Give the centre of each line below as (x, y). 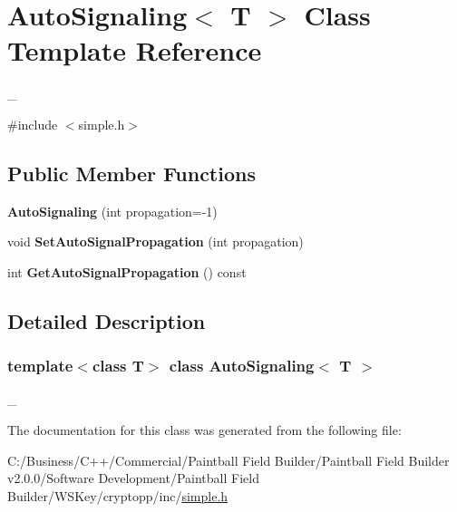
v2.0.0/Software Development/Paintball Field (133, 478)
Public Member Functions (131, 173)
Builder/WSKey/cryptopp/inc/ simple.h (118, 495)
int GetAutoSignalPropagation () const (127, 271)
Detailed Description (107, 320)
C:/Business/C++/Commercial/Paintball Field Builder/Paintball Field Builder (228, 460)
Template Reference (135, 50)
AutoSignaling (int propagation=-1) (112, 211)
